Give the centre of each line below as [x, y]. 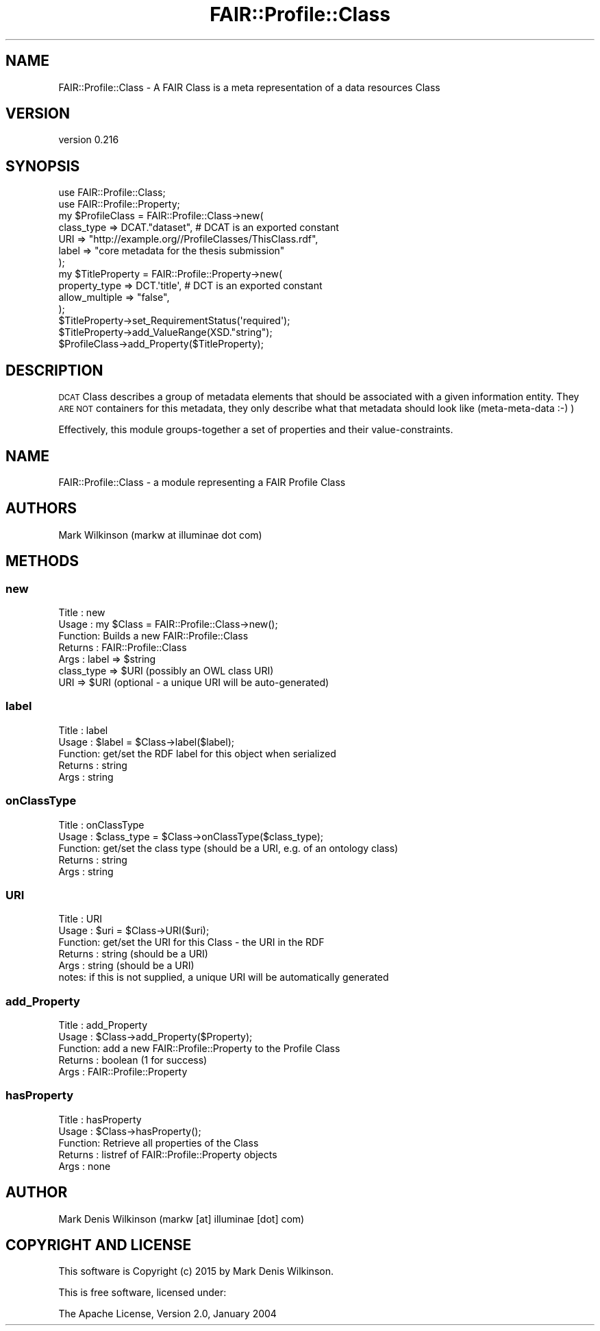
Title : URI [80, 919]
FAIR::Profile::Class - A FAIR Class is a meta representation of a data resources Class [249, 87]
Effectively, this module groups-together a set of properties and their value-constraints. [256, 430]
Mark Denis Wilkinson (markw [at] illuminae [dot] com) [182, 1219]
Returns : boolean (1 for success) [133, 1060]
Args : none [85, 1166]
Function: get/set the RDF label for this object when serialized [197, 753]
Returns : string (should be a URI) [133, 954]
